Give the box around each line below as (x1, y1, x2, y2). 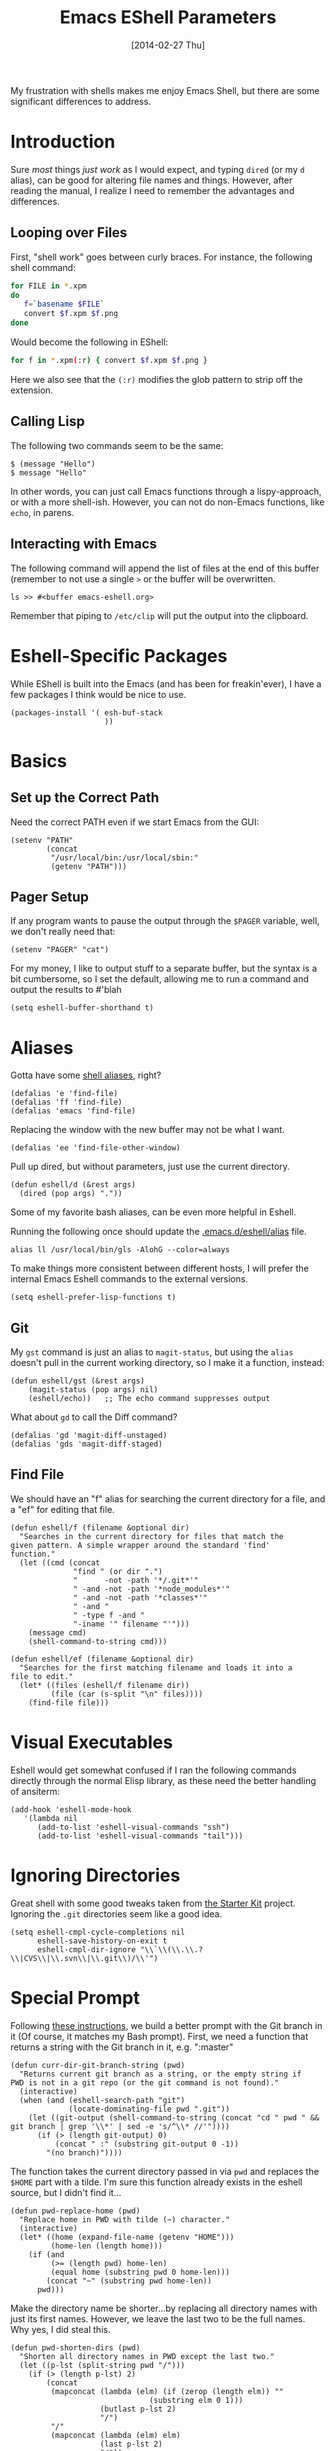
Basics (10, 749, 68, 772)
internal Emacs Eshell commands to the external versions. (10, 1273, 248, 1285)
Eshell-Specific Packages (10, 644, 228, 667)
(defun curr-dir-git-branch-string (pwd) (10, 2060, 186, 2070)
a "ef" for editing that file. (10, 1503, 115, 1515)
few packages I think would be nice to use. (10, 688, 187, 700)
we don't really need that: (10, 926, 116, 938)
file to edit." (10, 1671, 74, 1681)
